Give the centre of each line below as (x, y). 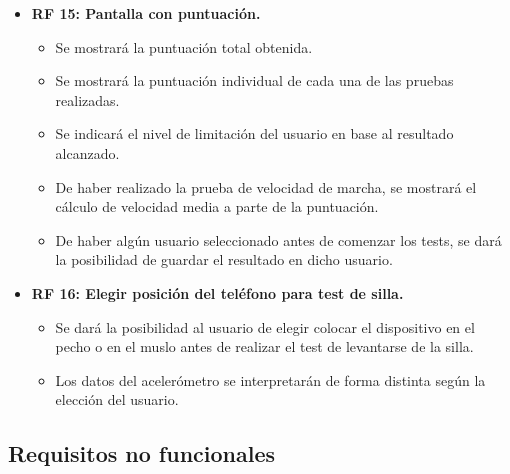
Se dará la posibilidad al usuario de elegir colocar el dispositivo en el (265, 326)
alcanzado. (87, 152)
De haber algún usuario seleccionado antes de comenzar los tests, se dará (278, 239)
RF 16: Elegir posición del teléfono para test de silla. (217, 292)
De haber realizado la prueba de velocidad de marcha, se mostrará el (266, 186)
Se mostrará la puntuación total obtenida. (184, 46)
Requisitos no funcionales (142, 453)
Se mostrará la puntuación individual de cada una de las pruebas (254, 80)
